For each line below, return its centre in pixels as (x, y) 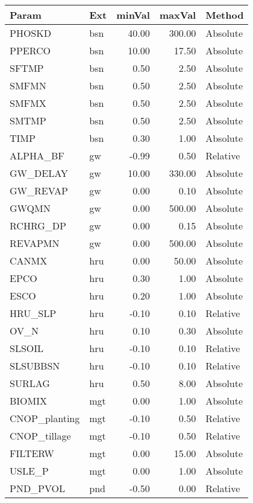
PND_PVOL (38, 488)
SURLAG (30, 383)
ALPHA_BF (37, 155)
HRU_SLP (33, 313)
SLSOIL (27, 348)
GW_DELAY (39, 173)
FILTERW (32, 453)
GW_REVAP (39, 191)
